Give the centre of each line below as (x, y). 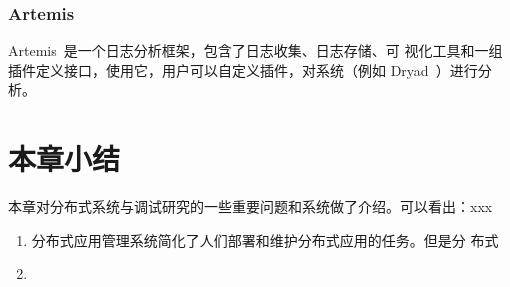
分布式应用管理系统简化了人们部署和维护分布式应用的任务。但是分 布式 (265, 239)
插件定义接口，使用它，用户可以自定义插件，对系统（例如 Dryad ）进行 (243, 69)
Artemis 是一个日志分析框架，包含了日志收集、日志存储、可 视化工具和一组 (255, 50)
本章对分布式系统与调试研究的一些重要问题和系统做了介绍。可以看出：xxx (250, 206)
